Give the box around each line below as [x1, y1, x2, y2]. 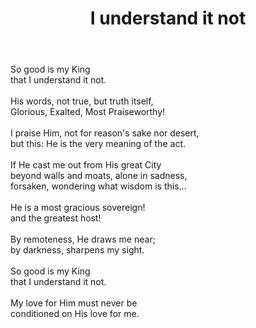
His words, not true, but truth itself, [10, 95, 154, 107]
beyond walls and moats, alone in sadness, [10, 170, 188, 182]
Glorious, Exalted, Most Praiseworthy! [10, 106, 166, 118]
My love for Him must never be [10, 297, 138, 309]
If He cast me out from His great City [10, 159, 162, 171]
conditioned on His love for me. [10, 308, 140, 320]
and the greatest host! [10, 212, 102, 224]
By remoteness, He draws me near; [10, 233, 156, 246]
